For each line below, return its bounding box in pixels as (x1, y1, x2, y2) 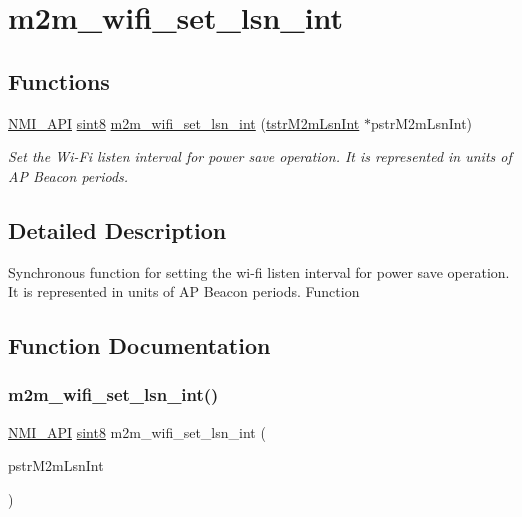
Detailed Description (8, 214, 227, 245)
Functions (8, 65, 110, 96)
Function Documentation (8, 330, 271, 361)
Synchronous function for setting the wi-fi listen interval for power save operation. (8, 261, 510, 282)
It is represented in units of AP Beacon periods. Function (8, 281, 360, 302)
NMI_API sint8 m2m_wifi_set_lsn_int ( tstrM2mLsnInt (8, 112, 360, 133)
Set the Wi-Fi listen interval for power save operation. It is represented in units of (8, 146, 512, 167)
